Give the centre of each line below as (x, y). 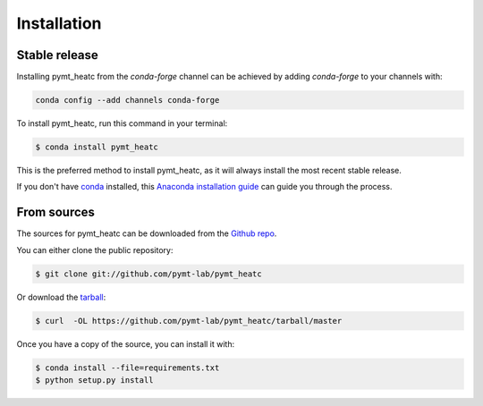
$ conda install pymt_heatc (97, 147)
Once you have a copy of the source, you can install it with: (126, 343)
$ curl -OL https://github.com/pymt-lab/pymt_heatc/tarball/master (189, 321)
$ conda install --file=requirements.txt (127, 368)
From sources (56, 212)
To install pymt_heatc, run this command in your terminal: (122, 123)
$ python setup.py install (94, 380)
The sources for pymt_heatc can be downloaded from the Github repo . (147, 233)
